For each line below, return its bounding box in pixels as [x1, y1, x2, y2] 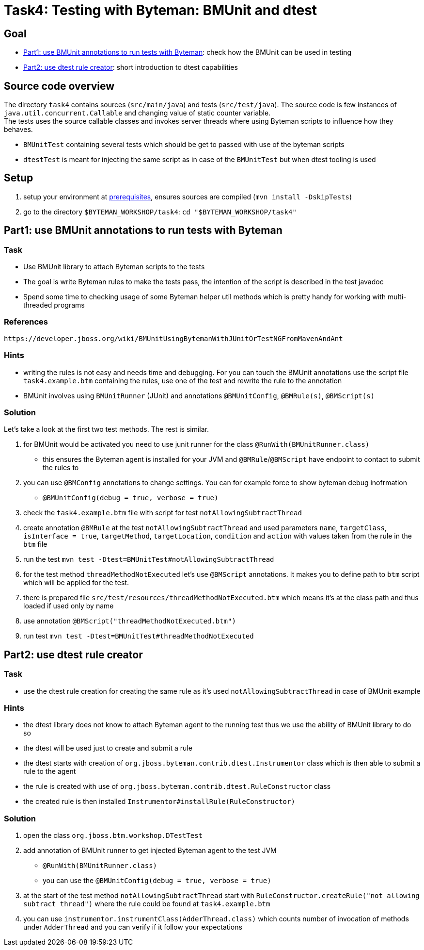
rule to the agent [23, 767, 76, 776]
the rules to [43, 463, 79, 472]
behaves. [4, 125, 33, 134]
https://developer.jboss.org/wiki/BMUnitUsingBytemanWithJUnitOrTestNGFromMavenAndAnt [4, 334, 343, 343]
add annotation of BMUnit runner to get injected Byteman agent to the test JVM [23, 846, 277, 855]
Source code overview [4, 80, 114, 92]
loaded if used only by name [23, 602, 114, 610]
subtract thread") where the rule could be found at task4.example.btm [23, 900, 270, 908]
